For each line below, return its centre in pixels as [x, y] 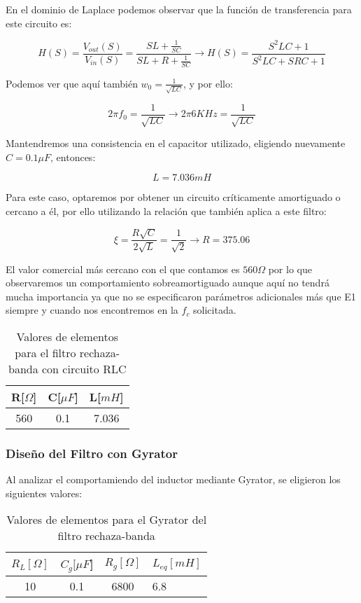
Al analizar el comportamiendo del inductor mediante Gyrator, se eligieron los [173, 479]
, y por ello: [208, 83]
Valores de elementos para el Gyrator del [107, 520]
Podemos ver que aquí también [72, 83]
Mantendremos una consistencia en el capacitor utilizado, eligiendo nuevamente [176, 143]
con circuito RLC [84, 369]
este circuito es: [39, 23]
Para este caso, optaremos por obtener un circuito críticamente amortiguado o [173, 197]
